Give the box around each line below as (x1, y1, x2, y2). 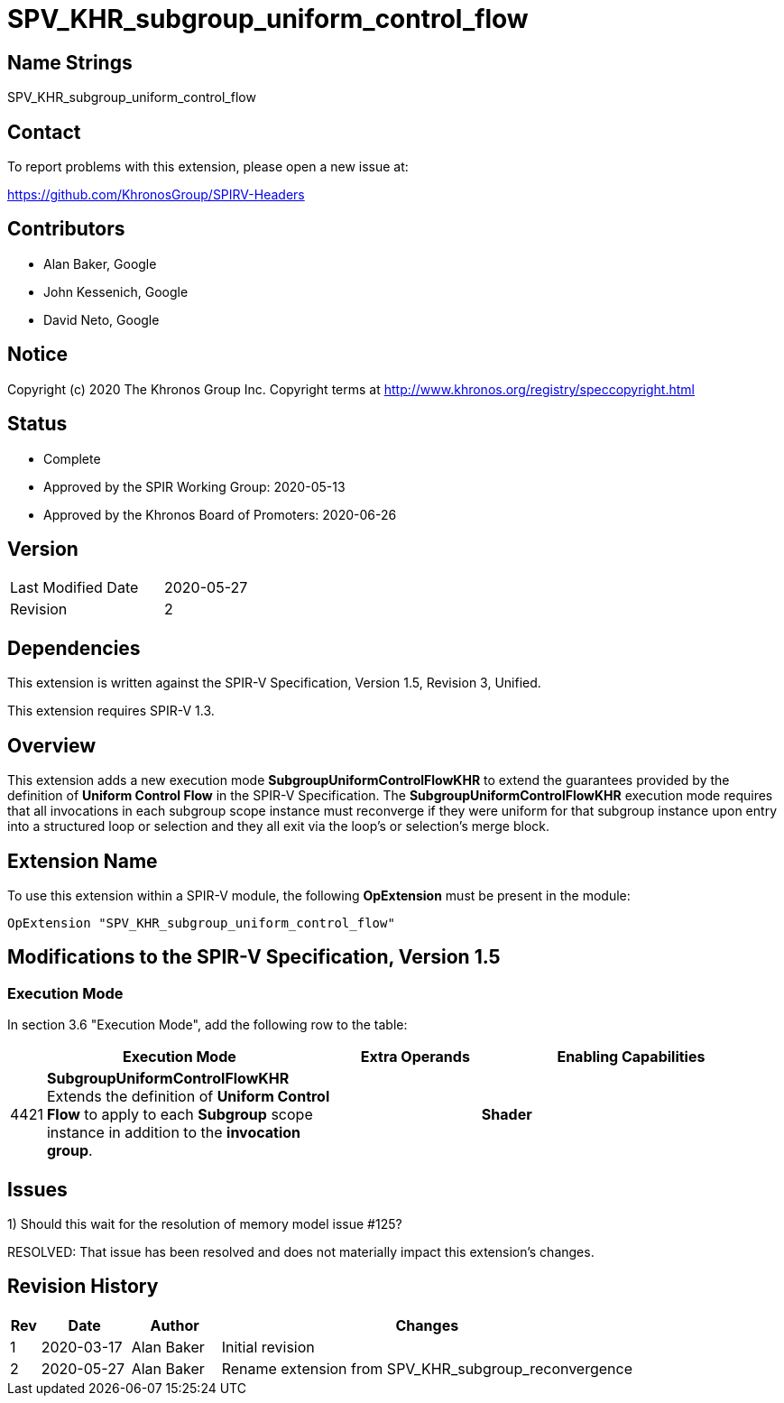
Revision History (7, 1275, 159, 1298)
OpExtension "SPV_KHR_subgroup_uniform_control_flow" (7, 915, 395, 930)
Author (150, 1315, 199, 1334)
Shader (481, 1105, 532, 1124)
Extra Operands (360, 1048, 470, 1066)
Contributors (7, 217, 125, 241)
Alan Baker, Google (43, 255, 157, 272)
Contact (7, 120, 81, 143)
